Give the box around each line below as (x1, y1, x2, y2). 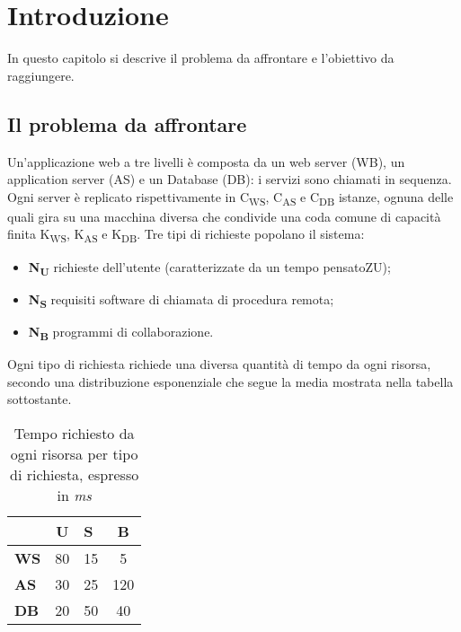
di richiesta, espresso (10, 463, 139, 485)
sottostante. (7, 390, 72, 408)
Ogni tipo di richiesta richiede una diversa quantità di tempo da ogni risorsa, (7, 354, 431, 373)
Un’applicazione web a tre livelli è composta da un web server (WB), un (7, 152, 405, 171)
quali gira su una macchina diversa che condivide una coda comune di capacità (7, 206, 441, 225)
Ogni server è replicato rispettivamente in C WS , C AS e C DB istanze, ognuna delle (7, 187, 454, 208)
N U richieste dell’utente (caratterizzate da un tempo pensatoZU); (28, 257, 391, 278)
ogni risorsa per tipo (10, 443, 138, 464)
